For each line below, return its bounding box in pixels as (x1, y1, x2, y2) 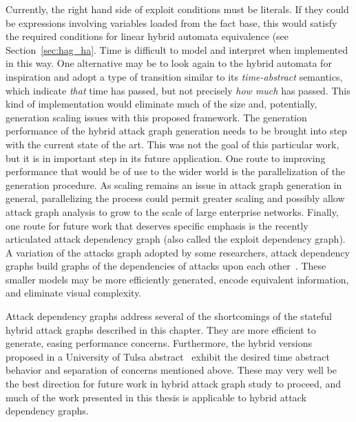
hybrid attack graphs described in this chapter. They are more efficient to (6, 322, 316, 336)
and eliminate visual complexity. (6, 285, 142, 300)
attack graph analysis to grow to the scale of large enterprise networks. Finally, (6, 204, 339, 219)
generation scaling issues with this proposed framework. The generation (6, 110, 307, 124)
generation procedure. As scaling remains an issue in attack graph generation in (6, 177, 342, 192)
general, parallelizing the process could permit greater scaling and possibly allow (6, 191, 345, 205)
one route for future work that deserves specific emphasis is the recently (6, 218, 308, 232)
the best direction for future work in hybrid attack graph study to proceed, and (6, 376, 341, 391)
